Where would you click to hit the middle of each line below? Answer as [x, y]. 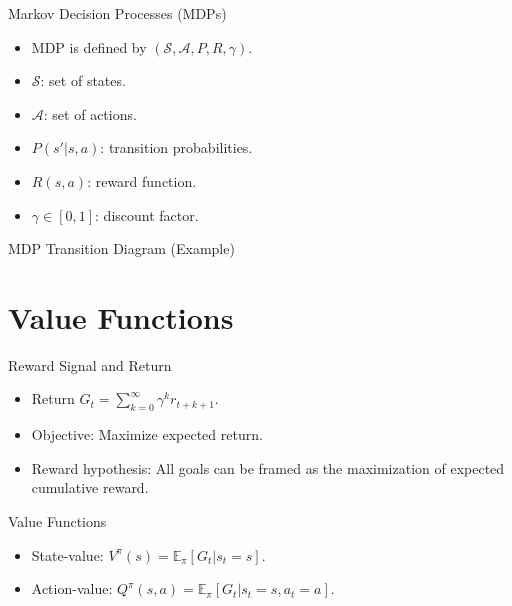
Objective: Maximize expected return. [147, 434]
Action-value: [72, 588]
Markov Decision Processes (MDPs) [117, 13]
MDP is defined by [89, 46]
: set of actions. [90, 113]
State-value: [67, 554]
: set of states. [83, 80]
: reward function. [142, 180]
